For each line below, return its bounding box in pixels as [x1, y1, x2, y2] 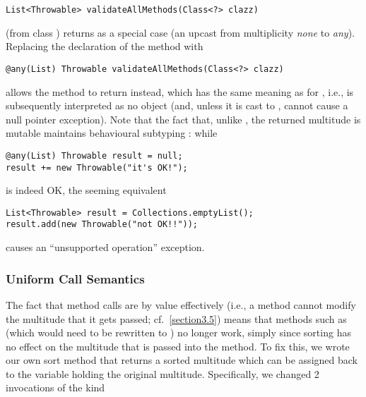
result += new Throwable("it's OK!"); [6, 162, 188, 173]
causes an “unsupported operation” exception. [6, 240, 205, 255]
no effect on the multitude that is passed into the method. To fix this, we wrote [6, 338, 350, 353]
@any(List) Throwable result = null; [6, 150, 183, 161]
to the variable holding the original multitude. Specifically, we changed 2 [6, 366, 319, 381]
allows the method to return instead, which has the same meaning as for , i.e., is [6, 84, 354, 99]
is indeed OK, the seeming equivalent [6, 183, 167, 197]
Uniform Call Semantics [6, 269, 145, 287]
